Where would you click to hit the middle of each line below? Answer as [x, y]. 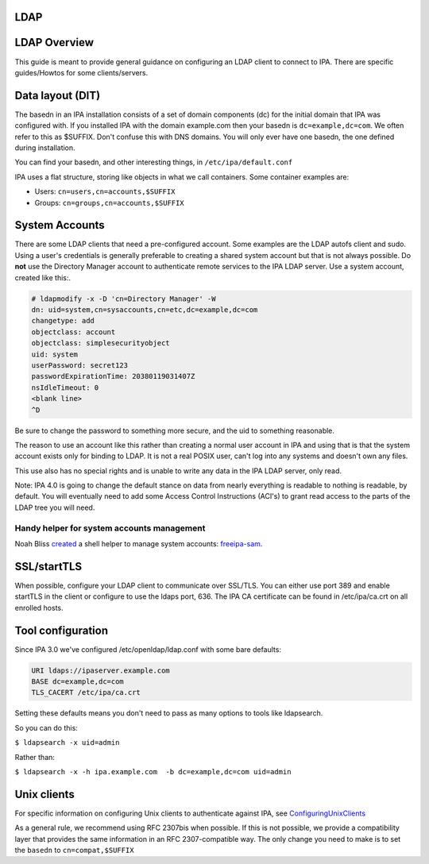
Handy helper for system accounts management [110, 528]
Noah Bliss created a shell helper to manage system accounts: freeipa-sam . [139, 544]
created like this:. [43, 277]
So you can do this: [46, 727]
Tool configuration [62, 630]
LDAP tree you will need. [55, 507]
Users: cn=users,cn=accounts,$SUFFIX [105, 191]
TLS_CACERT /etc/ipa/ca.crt [86, 692]
